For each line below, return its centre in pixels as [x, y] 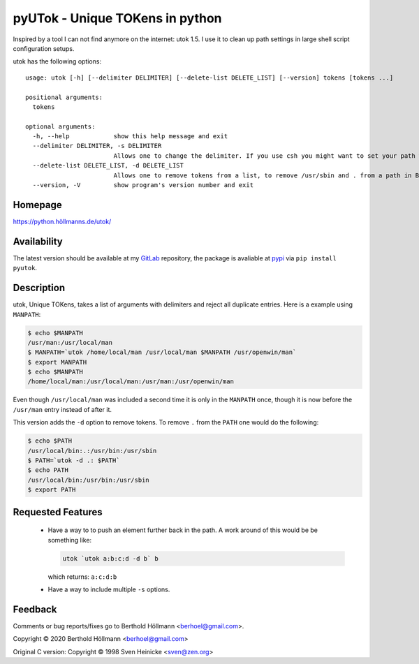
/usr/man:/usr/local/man [70, 342]
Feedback [35, 609]
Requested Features [58, 512]
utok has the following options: [57, 61]
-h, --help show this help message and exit [130, 137]
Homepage [37, 205]
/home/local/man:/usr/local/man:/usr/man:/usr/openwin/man [131, 382]
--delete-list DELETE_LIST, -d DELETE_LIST [108, 165]
